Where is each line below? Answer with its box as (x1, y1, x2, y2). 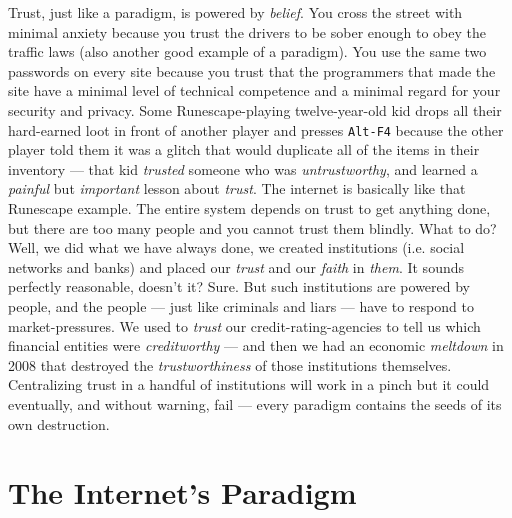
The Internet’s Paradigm (8, 472, 357, 513)
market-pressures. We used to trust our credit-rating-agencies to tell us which (8, 315, 481, 336)
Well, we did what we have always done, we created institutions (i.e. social (8, 237, 465, 258)
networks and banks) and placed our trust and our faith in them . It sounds (8, 256, 465, 277)
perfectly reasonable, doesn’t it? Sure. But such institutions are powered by (8, 276, 471, 297)
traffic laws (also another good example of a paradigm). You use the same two (8, 41, 487, 62)
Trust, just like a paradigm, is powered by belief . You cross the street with (8, 2, 463, 22)
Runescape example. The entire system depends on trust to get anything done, (8, 198, 491, 218)
